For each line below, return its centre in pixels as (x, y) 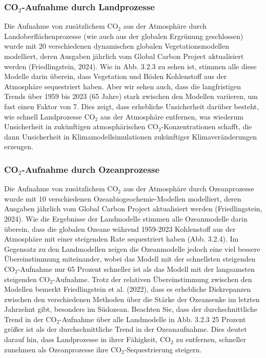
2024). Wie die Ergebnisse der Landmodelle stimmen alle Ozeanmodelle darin (126, 218)
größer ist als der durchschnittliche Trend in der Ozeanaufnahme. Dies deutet (126, 329)
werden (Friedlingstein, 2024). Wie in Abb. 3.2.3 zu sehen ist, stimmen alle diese (130, 66)
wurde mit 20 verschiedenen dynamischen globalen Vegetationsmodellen (117, 46)
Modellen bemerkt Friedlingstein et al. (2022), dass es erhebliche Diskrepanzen (128, 289)
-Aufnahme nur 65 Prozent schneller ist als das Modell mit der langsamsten (136, 268)
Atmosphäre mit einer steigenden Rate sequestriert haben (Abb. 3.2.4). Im (121, 239)
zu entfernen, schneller (211, 339)
